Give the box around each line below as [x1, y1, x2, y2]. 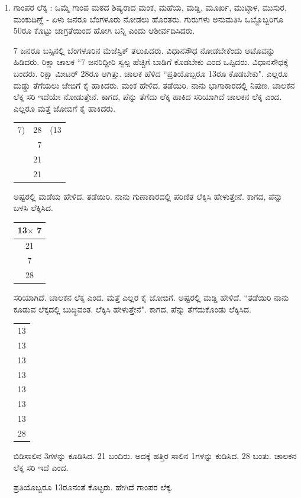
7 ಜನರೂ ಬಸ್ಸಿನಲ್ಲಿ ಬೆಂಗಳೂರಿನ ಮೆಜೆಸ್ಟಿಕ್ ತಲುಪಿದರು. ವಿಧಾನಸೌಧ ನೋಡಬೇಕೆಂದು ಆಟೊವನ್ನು [13, 44, 276, 56]
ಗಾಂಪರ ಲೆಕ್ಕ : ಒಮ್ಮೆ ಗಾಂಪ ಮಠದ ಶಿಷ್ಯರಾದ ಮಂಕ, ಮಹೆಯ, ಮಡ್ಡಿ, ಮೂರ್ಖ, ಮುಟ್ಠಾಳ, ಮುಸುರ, [13, 1, 287, 13]
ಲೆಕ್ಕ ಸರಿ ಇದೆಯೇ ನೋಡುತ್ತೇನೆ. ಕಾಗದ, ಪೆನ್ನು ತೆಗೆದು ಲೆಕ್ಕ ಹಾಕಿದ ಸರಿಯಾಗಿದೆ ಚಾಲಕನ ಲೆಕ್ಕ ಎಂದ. [13, 90, 282, 103]
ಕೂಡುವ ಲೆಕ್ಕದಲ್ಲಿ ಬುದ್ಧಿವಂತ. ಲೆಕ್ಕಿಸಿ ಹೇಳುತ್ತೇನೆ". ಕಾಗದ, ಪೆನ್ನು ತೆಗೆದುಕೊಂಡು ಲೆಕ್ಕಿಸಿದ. [13, 302, 251, 315]
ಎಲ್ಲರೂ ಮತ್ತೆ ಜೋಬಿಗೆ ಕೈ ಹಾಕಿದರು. [13, 102, 116, 114]
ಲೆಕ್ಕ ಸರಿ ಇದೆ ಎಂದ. [13, 461, 69, 473]
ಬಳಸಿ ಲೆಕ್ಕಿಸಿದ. [13, 201, 53, 214]
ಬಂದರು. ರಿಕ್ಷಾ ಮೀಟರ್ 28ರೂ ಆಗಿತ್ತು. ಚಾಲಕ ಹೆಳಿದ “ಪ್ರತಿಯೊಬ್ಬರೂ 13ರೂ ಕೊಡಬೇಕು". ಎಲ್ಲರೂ [13, 67, 288, 79]
